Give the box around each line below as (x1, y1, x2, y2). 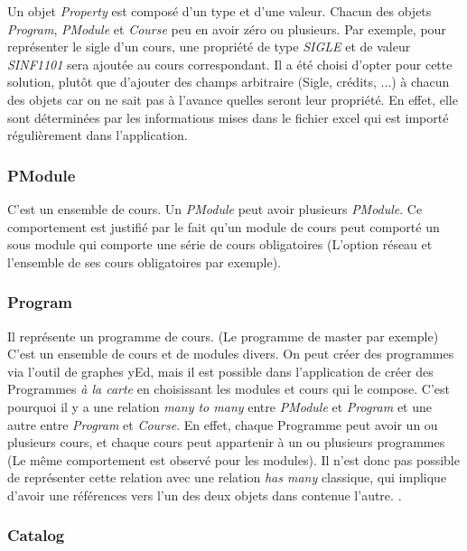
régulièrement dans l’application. (7, 126, 188, 145)
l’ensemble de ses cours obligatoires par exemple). (7, 252, 282, 271)
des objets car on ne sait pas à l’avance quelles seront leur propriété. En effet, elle (7, 89, 458, 108)
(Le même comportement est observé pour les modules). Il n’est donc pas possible (7, 450, 460, 469)
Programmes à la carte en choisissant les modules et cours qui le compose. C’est (7, 379, 450, 398)
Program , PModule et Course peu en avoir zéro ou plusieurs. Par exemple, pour (7, 19, 446, 38)
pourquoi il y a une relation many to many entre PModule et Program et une (7, 397, 432, 416)
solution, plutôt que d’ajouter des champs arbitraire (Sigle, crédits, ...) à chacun (7, 72, 450, 91)
